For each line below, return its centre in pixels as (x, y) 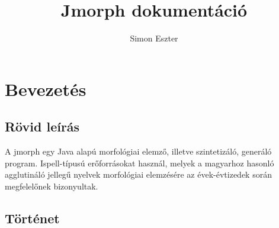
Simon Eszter (154, 38)
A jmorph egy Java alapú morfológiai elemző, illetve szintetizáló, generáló (138, 151)
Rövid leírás (42, 126)
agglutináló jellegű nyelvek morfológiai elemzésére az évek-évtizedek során (138, 174)
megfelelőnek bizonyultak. (52, 186)
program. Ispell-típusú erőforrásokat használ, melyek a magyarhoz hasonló (139, 163)
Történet (32, 218)
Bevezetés (46, 89)
